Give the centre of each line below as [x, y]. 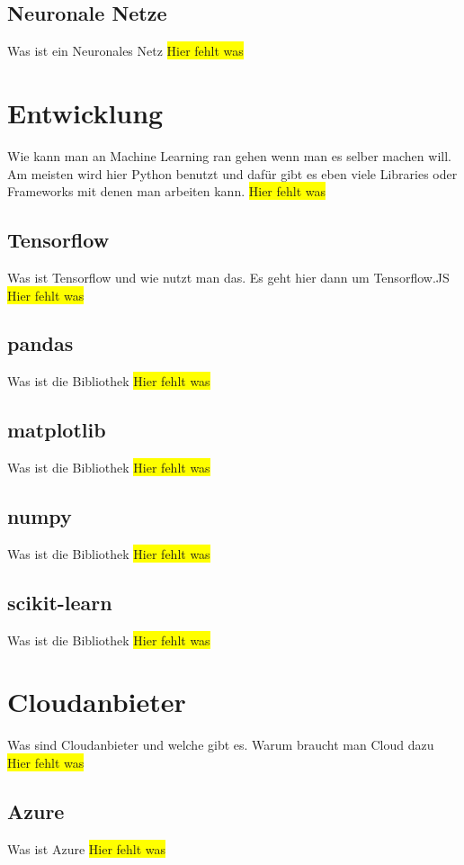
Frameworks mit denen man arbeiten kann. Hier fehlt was [167, 191]
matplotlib [57, 430]
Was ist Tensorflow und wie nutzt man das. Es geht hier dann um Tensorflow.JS [228, 277]
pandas [40, 343]
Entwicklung [85, 112]
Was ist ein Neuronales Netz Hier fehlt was [125, 51]
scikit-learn [60, 602]
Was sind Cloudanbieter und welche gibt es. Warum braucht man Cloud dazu [221, 745]
